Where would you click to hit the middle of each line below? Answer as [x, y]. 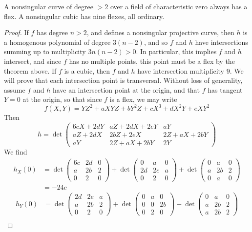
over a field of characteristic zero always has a [179, 6]
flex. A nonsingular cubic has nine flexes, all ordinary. [84, 16]
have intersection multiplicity [181, 70]
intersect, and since [33, 61]
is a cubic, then [87, 70]
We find [16, 152]
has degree [52, 32]
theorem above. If [30, 70]
